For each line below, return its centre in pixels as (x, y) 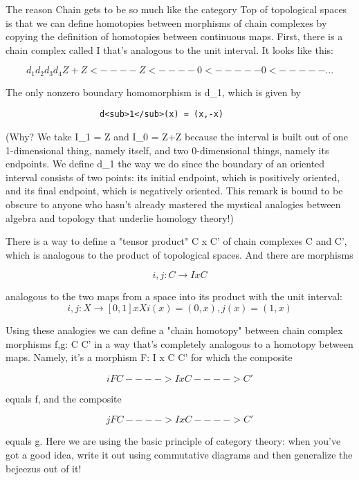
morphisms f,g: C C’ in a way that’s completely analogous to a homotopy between (179, 343)
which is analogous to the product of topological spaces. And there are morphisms (179, 254)
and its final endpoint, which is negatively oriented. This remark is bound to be (174, 191)
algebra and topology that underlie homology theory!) (120, 218)
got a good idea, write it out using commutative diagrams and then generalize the (179, 454)
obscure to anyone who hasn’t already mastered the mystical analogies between (173, 204)
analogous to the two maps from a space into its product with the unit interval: (174, 296)
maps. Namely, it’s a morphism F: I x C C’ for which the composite (149, 357)
